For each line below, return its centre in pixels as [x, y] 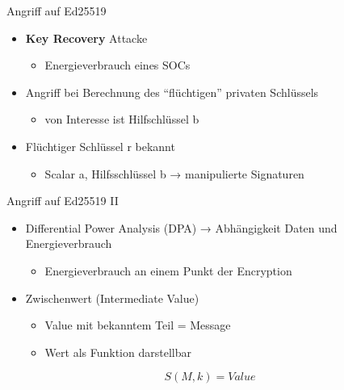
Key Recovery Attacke [86, 38]
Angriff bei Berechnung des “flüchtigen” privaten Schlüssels [172, 92]
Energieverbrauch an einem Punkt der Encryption [168, 270]
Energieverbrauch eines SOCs [117, 65]
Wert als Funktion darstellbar [118, 352]
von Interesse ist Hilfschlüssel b [122, 119]
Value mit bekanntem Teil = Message [138, 325]
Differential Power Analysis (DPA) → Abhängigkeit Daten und [181, 227]
